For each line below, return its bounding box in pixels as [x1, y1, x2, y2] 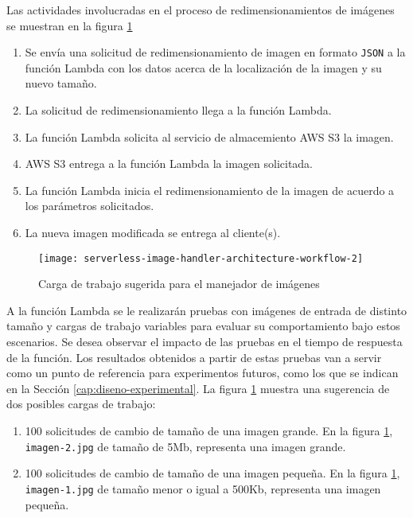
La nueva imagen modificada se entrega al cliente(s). [25, 224, 281, 240]
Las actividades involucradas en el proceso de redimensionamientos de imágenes [6, 2, 395, 18]
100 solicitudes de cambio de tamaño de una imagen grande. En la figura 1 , [25, 423, 393, 438]
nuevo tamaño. [25, 75, 97, 92]
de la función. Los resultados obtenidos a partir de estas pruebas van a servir [6, 349, 382, 365]
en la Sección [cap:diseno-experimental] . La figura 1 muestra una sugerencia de [6, 380, 390, 396]
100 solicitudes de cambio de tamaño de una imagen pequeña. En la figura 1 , [25, 465, 400, 481]
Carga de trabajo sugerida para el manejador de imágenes [38, 275, 320, 292]
